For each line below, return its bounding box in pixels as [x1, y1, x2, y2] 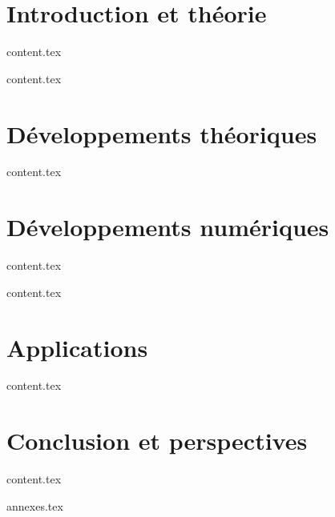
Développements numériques [6, 210, 329, 243]
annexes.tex [6, 497, 63, 514]
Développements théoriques [6, 117, 317, 150]
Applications [6, 331, 148, 363]
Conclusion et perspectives [6, 424, 308, 457]
